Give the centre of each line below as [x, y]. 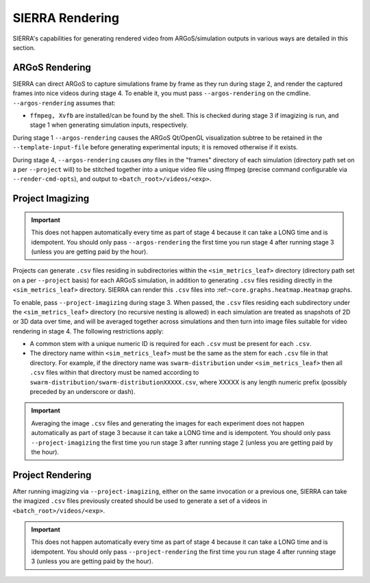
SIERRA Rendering [66, 18]
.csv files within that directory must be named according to [114, 373]
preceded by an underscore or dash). [83, 392]
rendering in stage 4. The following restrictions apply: [88, 331]
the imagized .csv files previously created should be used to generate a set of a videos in [140, 501]
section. [24, 47]
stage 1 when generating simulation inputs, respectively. [109, 125]
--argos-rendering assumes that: [64, 103]
